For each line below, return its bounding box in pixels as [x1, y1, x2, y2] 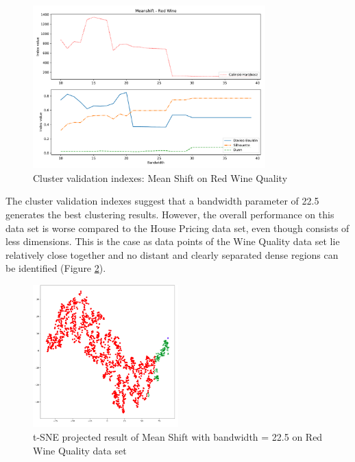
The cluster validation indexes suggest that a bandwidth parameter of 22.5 [5, 194, 319, 208]
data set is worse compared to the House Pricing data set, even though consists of [5, 220, 350, 235]
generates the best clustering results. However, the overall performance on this [5, 207, 334, 221]
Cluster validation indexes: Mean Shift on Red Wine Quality [33, 170, 288, 185]
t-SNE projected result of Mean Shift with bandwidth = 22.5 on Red [33, 430, 323, 444]
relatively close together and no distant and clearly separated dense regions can [5, 247, 339, 262]
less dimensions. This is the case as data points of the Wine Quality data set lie [5, 234, 340, 249]
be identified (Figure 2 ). [5, 261, 106, 275]
